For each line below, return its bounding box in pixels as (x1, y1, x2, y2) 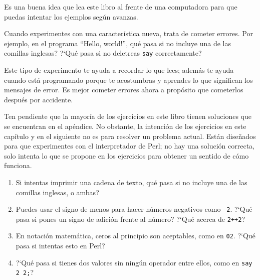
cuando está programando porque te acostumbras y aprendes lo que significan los (4, 74, 253, 85)
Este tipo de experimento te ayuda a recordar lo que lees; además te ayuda (4, 65, 234, 75)
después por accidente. (4, 94, 73, 104)
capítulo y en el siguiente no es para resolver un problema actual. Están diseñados (4, 130, 256, 141)
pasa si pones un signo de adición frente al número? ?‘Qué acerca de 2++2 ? (16, 213, 245, 224)
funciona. (4, 160, 32, 171)
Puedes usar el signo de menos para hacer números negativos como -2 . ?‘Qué (16, 204, 252, 214)
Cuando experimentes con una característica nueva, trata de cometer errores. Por (4, 28, 253, 39)
